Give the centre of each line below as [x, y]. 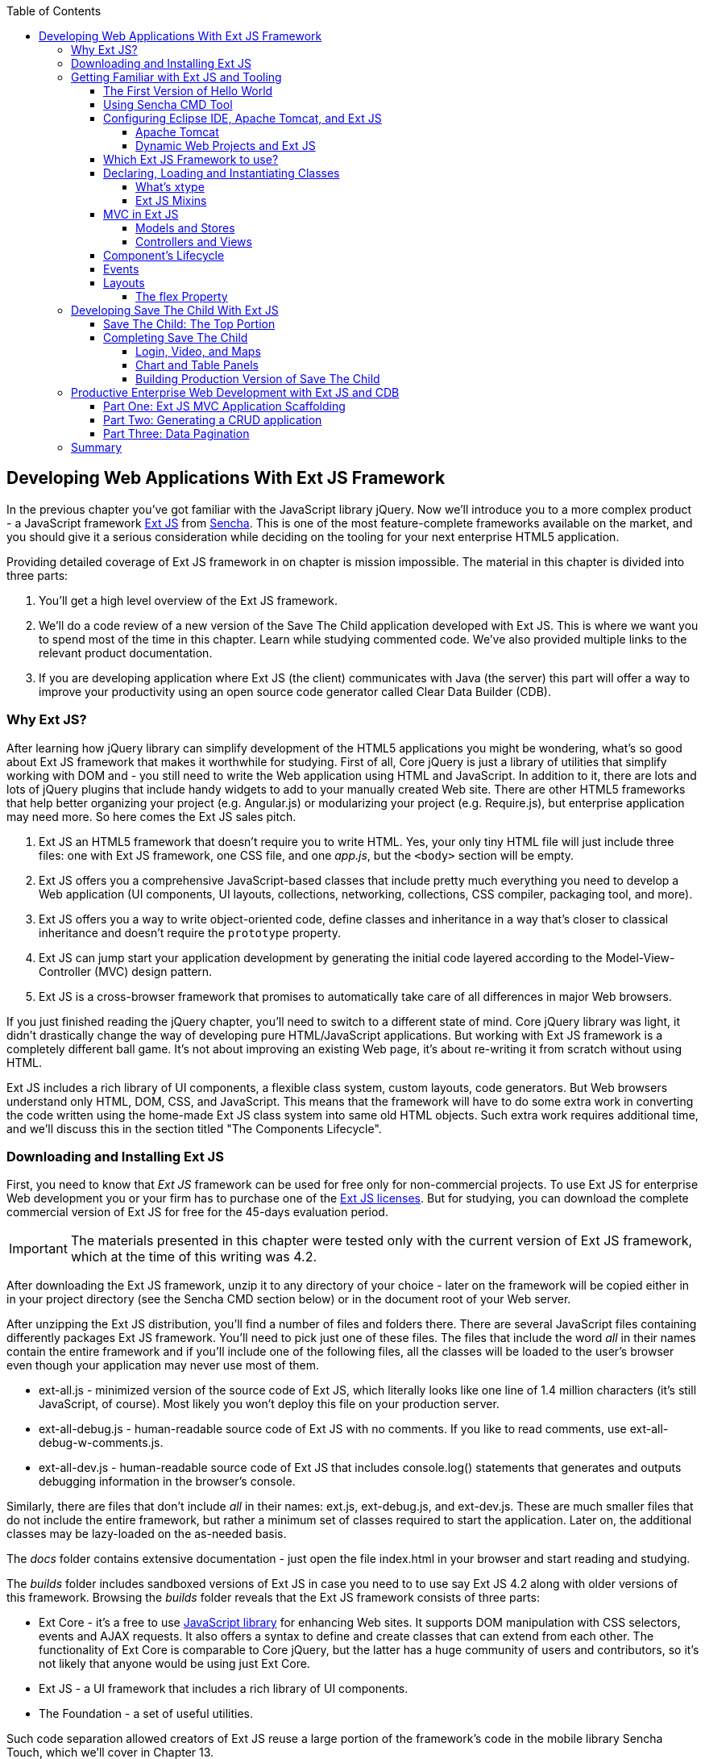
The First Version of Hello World [188, 91]
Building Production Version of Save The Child [258, 379]
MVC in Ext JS [141, 214]
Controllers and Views [194, 242]
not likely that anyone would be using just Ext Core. [174, 1664]
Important [38, 1249]
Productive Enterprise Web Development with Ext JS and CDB [235, 392]
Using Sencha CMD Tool [168, 104]
